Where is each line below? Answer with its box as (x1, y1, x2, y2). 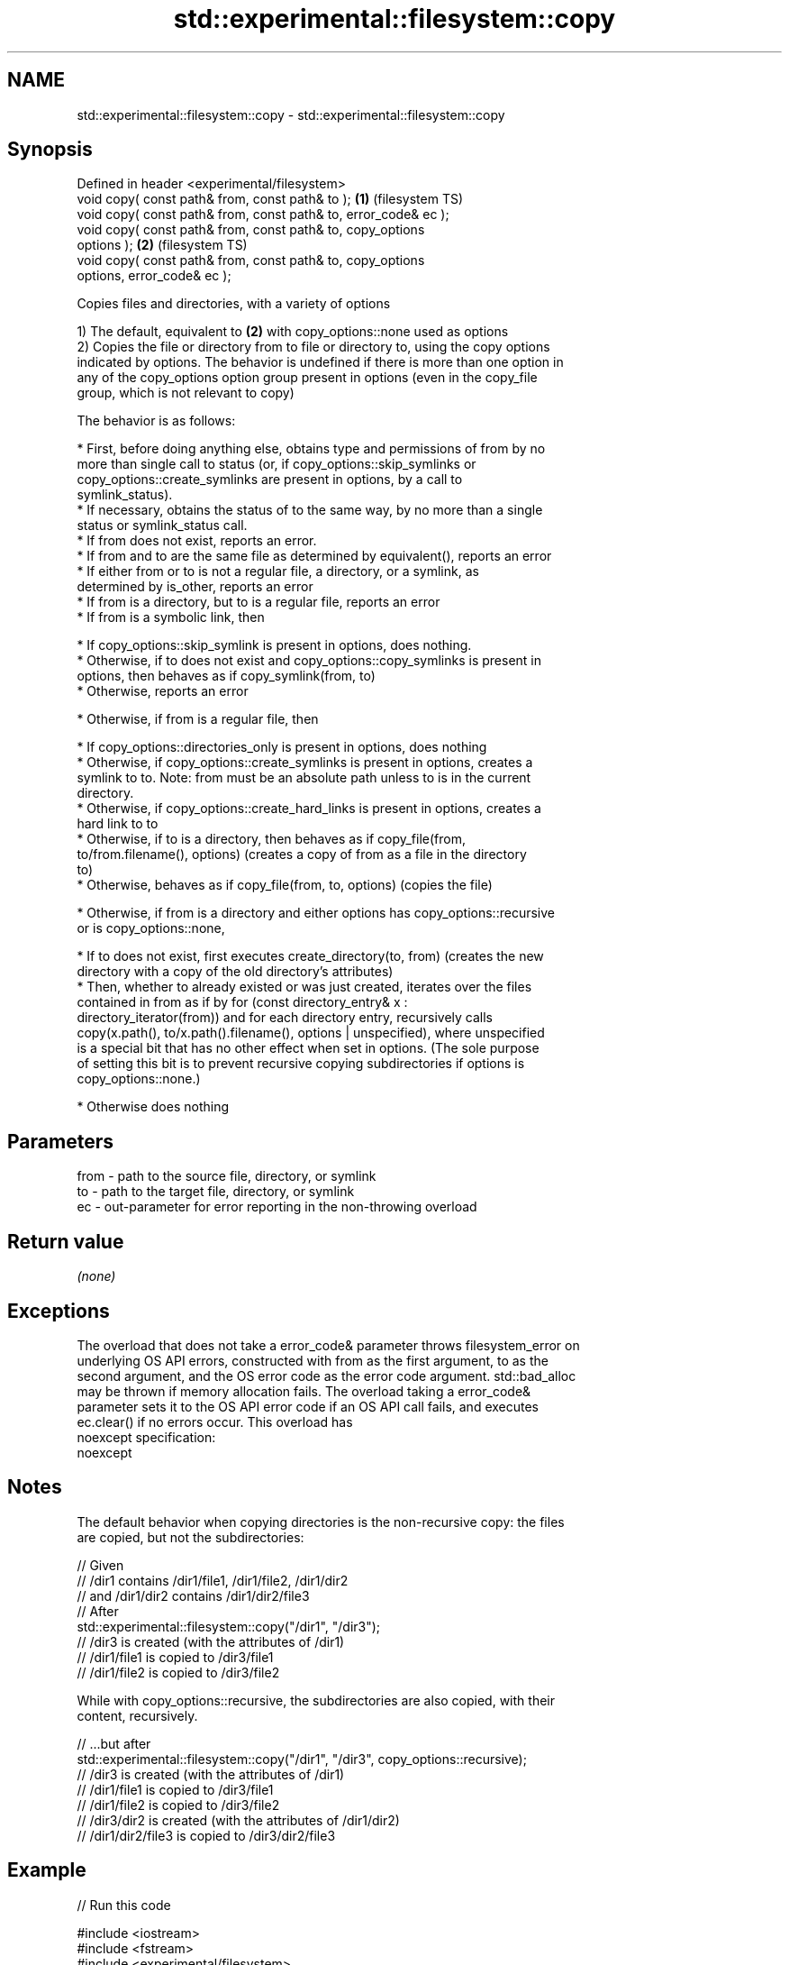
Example (7, 1859, 86, 1882)
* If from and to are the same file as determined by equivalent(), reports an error (77, 548, 552, 564)
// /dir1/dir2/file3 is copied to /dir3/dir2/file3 (77, 1827, 336, 1843)
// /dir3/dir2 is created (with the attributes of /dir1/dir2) (77, 1812, 400, 1828)
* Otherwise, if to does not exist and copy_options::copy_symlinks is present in (77, 653, 541, 669)
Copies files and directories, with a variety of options (77, 296, 391, 312)
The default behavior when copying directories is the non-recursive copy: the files (77, 1513, 565, 1530)
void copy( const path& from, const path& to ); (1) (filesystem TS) (77, 191, 464, 207)
